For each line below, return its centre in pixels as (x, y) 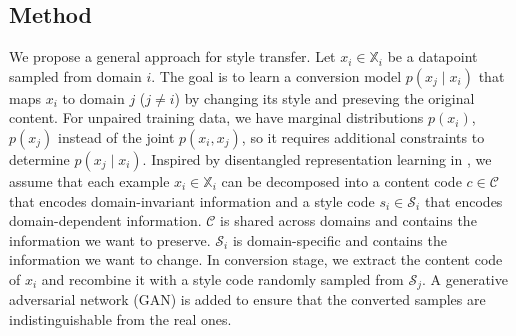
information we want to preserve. (110, 239)
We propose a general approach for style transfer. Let (172, 56)
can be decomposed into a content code (341, 180)
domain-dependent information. (105, 220)
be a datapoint (432, 56)
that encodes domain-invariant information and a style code (192, 200)
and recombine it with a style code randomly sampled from (222, 278)
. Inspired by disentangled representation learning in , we (317, 158)
